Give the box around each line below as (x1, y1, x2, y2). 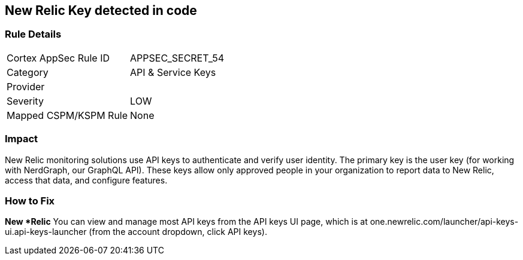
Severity (7, 94, 44, 107)
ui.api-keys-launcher (5, 227, 87, 237)
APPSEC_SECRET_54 (130, 51, 225, 64)
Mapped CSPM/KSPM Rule (7, 109, 128, 121)
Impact (5, 133, 38, 145)
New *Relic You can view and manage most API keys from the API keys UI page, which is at (5, 216, 368, 227)
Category (7, 66, 49, 78)
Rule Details (5, 28, 62, 41)
